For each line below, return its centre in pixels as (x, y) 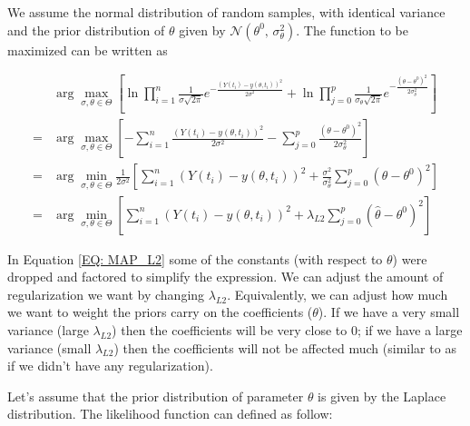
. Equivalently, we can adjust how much (338, 294)
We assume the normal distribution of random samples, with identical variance (226, 12)
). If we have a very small (389, 312)
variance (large (48, 329)
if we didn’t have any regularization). (110, 366)
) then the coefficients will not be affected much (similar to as (285, 347)
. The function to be (352, 30)
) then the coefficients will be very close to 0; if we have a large (287, 329)
